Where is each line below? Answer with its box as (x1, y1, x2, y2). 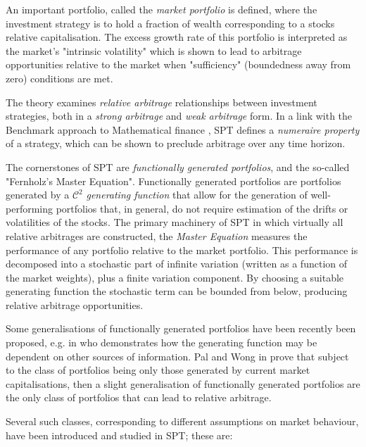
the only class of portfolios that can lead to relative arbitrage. (6, 390, 272, 405)
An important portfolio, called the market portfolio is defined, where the (6, 2, 317, 16)
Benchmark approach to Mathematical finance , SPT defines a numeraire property (6, 122, 360, 137)
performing (6, 201, 53, 215)
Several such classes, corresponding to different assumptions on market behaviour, (6, 414, 359, 429)
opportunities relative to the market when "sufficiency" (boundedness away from (6, 57, 351, 72)
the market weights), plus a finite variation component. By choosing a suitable (6, 270, 344, 284)
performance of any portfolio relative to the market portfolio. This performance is (6, 242, 358, 257)
